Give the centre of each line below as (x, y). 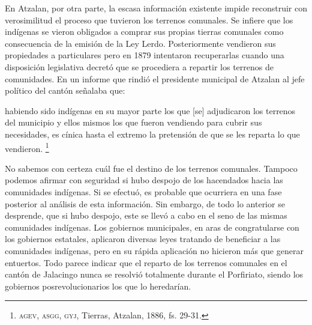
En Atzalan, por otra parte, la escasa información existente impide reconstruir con (156, 8)
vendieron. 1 (27, 147)
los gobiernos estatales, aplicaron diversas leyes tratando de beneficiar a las (143, 239)
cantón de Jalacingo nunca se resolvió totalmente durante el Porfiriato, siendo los (154, 274)
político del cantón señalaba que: (65, 90)
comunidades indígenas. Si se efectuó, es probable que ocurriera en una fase (143, 191)
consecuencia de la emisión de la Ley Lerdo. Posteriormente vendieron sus (140, 43)
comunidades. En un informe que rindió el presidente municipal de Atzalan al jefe (155, 78)
